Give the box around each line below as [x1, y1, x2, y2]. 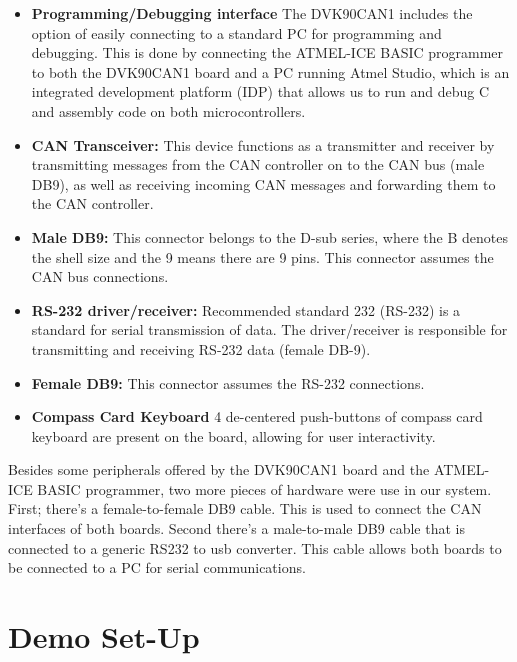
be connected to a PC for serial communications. [8, 557, 306, 578]
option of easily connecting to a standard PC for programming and [31, 22, 442, 43]
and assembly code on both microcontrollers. [31, 100, 306, 121]
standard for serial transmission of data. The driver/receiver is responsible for [31, 319, 508, 340]
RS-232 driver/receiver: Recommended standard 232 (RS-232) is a [31, 299, 461, 320]
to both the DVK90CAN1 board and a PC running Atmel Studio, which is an [31, 61, 510, 82]
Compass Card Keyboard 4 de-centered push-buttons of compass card [31, 406, 483, 427]
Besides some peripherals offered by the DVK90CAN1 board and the [8, 459, 430, 480]
